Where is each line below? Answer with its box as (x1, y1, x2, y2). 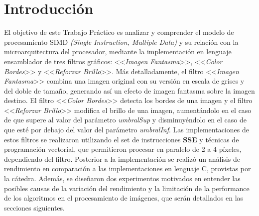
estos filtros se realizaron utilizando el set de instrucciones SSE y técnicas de (4, 134, 239, 144)
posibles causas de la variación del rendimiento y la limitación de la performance (4, 183, 250, 193)
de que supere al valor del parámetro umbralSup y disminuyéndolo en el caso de (4, 114, 247, 125)
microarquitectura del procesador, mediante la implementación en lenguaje (4, 46, 232, 57)
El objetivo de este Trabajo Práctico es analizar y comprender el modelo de (4, 27, 234, 37)
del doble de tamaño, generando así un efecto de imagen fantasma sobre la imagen (4, 85, 255, 96)
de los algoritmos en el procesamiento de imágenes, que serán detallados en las (4, 193, 244, 203)
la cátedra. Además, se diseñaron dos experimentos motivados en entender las (4, 173, 241, 184)
